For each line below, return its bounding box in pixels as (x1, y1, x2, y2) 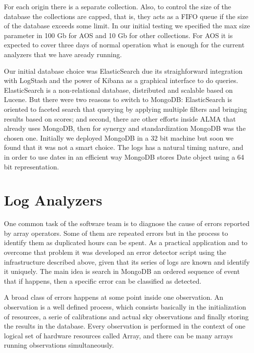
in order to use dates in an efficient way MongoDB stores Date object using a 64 (4, 151, 244, 162)
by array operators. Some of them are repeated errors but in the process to (4, 228, 228, 238)
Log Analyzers (4, 190, 103, 210)
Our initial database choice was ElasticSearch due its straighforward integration (4, 65, 243, 76)
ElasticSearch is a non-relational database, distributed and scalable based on (4, 84, 233, 95)
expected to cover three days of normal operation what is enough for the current (4, 40, 245, 50)
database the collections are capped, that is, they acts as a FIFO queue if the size (4, 11, 249, 21)
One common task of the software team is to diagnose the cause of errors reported (4, 218, 250, 228)
